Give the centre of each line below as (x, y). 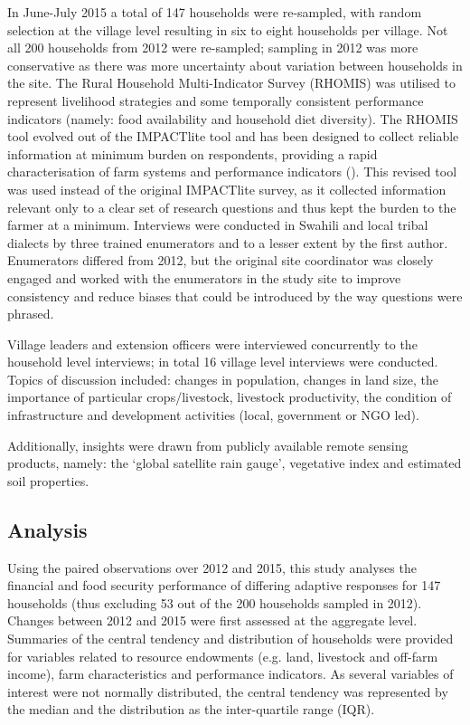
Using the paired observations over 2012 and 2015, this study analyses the (212, 567)
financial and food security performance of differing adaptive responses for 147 (224, 585)
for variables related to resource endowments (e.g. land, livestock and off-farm (223, 656)
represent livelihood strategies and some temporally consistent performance (216, 100)
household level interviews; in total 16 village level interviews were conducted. (223, 362)
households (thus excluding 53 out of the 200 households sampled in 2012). (215, 602)
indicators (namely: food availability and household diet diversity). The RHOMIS (233, 118)
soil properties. (48, 480)
